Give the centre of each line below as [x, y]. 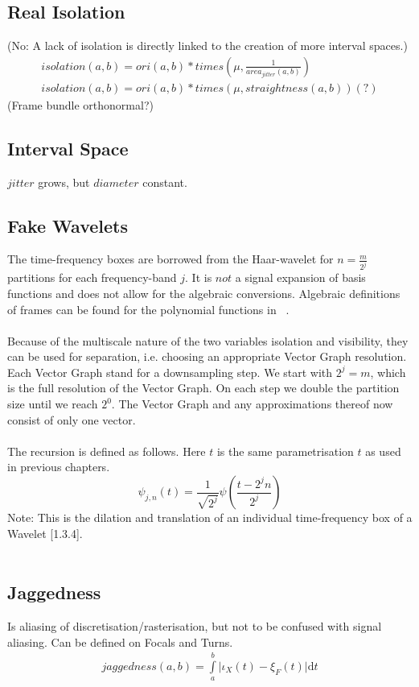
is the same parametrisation [285, 451]
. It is [199, 277]
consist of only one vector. [72, 419]
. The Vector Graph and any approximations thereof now [252, 404]
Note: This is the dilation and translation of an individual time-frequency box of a [210, 517]
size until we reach [53, 404]
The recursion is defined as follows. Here [107, 451]
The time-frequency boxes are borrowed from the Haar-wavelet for [170, 259]
